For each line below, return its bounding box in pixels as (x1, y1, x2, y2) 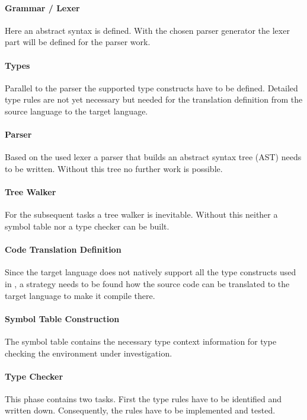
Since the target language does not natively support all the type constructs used (5, 266, 296, 278)
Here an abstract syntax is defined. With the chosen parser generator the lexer (5, 24, 290, 36)
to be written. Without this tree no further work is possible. (5, 162, 223, 174)
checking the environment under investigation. (5, 346, 172, 359)
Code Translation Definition (5, 243, 121, 256)
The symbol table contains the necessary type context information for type (5, 335, 277, 347)
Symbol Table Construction (5, 312, 120, 324)
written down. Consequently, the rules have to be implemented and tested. (5, 404, 276, 416)
